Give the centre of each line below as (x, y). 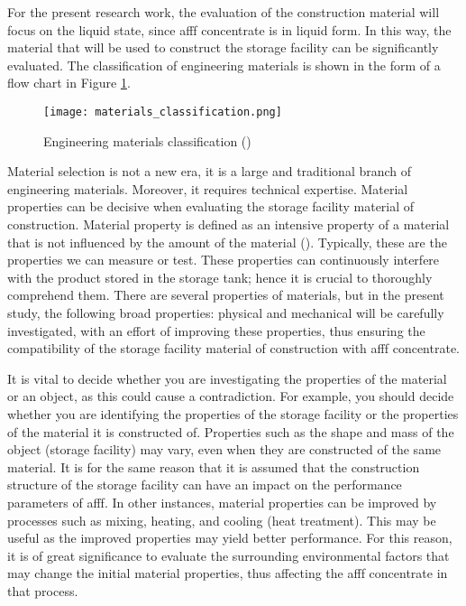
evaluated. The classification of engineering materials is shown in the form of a (224, 65)
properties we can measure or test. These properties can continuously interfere (224, 260)
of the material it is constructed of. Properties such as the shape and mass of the (231, 431)
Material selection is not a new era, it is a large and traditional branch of (210, 171)
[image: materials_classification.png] (163, 112)
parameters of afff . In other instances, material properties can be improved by (222, 502)
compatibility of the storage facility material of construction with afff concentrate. (233, 348)
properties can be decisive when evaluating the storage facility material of (211, 206)
